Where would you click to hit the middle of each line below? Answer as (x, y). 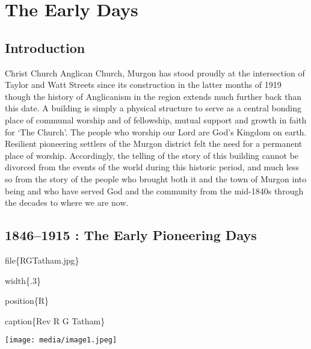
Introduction (45, 47)
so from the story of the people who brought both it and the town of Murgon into (156, 178)
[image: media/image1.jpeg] (61, 340)
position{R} (27, 301)
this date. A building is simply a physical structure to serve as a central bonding (153, 108)
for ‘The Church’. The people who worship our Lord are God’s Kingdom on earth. (156, 131)
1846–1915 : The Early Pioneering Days (131, 235)
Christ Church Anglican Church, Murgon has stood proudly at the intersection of (155, 73)
